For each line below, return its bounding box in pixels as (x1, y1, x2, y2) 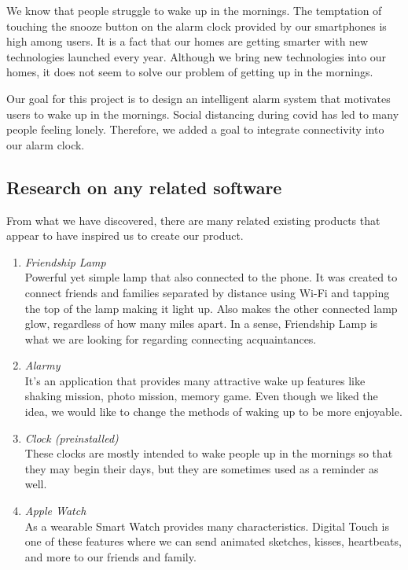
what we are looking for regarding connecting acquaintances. (24, 330, 317, 347)
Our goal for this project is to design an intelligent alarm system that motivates (6, 90, 391, 106)
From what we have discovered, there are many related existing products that (6, 211, 380, 228)
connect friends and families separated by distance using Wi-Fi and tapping (24, 284, 390, 300)
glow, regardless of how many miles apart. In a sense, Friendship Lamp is (24, 315, 378, 332)
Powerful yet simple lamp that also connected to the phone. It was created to (24, 269, 398, 285)
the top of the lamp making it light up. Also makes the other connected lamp (24, 300, 398, 316)
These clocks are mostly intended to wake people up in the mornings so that (24, 445, 393, 462)
